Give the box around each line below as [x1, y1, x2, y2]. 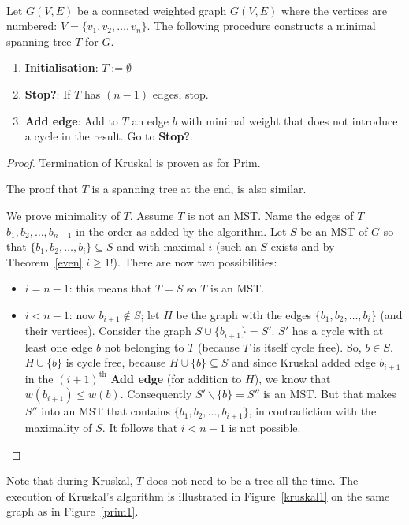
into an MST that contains [41, 403, 171, 419]
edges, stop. [152, 85, 209, 102]
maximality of [24, 419, 92, 435]
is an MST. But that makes [263, 385, 396, 402]
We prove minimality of [6, 207, 120, 223]
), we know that [254, 370, 331, 386]
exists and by [270, 238, 335, 255]
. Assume [129, 207, 174, 223]
